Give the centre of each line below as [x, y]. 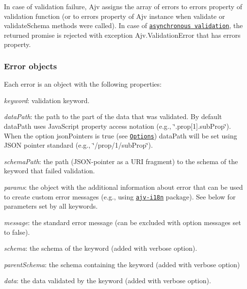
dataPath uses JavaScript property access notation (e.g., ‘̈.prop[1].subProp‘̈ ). [117, 126]
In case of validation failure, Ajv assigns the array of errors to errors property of [123, 6]
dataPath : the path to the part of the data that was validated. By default [113, 116]
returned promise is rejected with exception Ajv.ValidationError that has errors [122, 35]
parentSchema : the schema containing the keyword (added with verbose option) [122, 264]
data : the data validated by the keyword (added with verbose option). [107, 281]
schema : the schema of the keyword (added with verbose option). [101, 248]
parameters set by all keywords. [51, 206]
